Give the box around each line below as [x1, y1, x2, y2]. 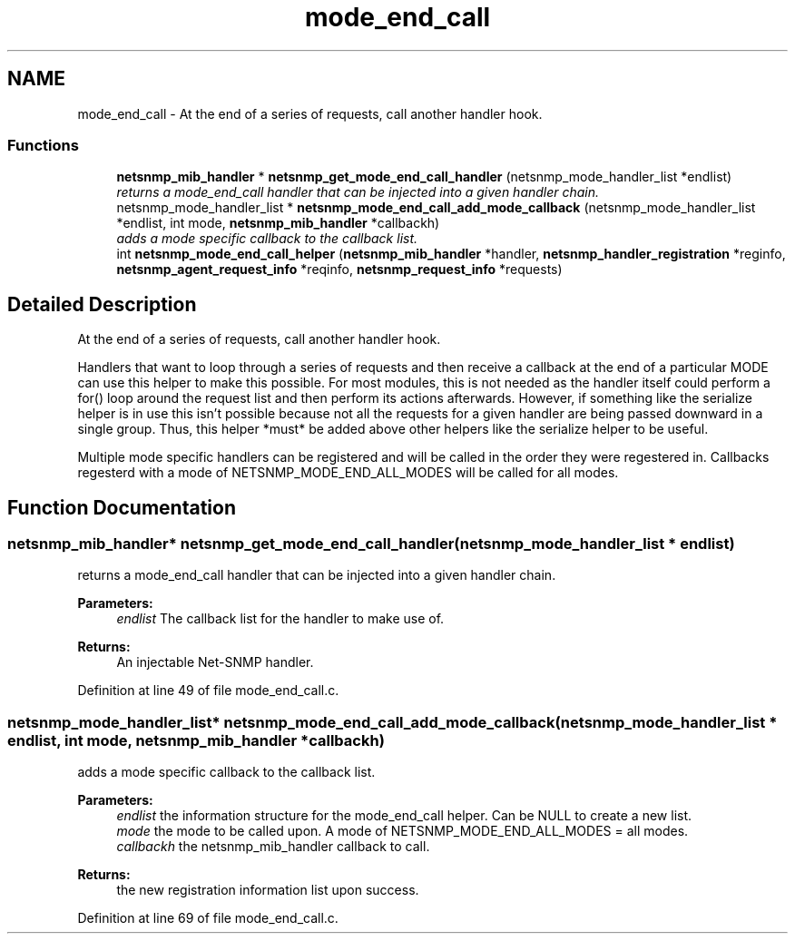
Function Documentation [7, 495, 236, 519]
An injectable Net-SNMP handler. [116, 654, 314, 671]
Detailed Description [7, 292, 197, 316]
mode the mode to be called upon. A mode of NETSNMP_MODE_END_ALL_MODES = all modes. [116, 823, 689, 839]
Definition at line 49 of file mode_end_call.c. [77, 682, 339, 699]
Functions [7, 135, 79, 154]
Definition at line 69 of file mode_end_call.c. [77, 910, 339, 926]
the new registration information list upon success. [116, 882, 419, 898]
